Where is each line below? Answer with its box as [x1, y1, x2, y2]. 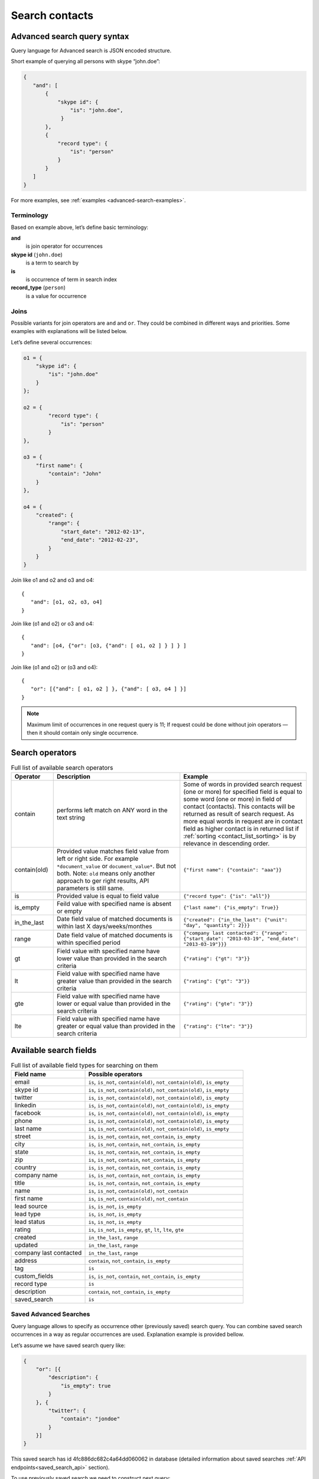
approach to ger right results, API [56, 877, 149, 885]
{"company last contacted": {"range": [183, 930, 288, 937]
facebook [14, 1109, 41, 1118]
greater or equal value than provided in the [56, 1022, 175, 1031]
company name [14, 1171, 58, 1180]
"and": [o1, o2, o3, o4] [30, 599, 103, 606]
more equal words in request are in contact [183, 817, 303, 825]
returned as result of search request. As [183, 810, 295, 818]
